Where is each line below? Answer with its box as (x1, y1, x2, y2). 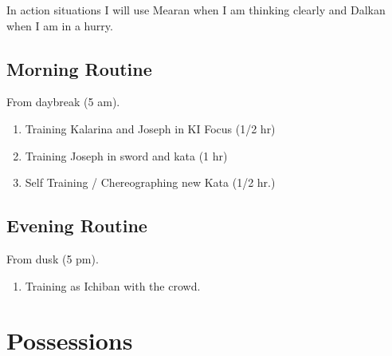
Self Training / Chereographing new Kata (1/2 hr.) (25, 174, 276, 191)
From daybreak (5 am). (6, 93, 120, 110)
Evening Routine (6, 213, 147, 238)
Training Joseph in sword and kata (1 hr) (25, 147, 228, 164)
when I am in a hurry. (6, 17, 113, 34)
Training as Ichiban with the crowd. (25, 277, 201, 294)
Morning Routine (6, 56, 152, 81)
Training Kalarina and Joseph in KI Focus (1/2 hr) (25, 120, 276, 136)
